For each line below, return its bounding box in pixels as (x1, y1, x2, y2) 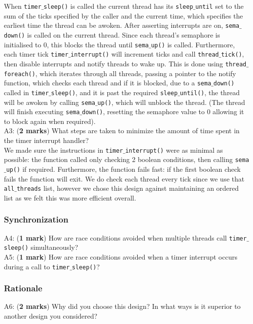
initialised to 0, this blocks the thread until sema (4, 39, 149, 49)
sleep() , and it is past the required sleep (51, 87, 178, 97)
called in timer (4, 87, 49, 97)
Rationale (4, 282, 42, 294)
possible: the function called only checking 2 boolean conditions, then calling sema (4, 154, 249, 164)
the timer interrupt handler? (4, 135, 89, 145)
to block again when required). (4, 116, 96, 126)
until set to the (195, 1, 244, 11)
